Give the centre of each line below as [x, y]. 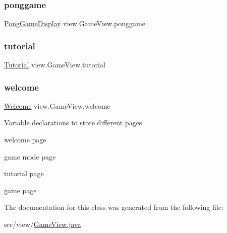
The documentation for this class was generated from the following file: [114, 207]
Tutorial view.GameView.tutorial [55, 65]
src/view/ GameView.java [43, 224]
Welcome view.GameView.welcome [57, 105]
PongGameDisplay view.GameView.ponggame [75, 23]
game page [20, 190]
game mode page [30, 156]
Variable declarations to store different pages [73, 123]
